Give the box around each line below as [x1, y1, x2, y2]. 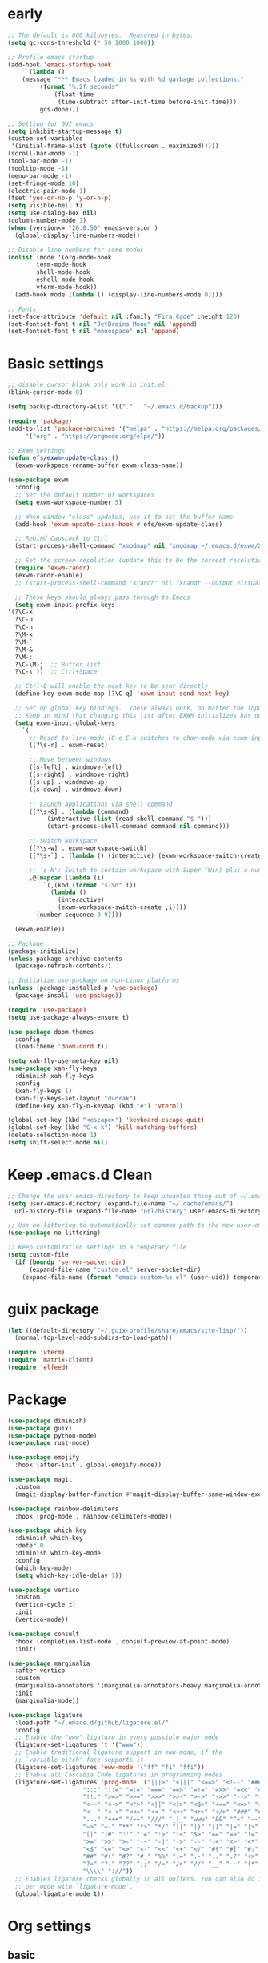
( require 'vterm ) [7, 1349, 66, 1357]
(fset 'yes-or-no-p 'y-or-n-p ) [7, 194, 112, 203]
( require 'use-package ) [7, 1006, 87, 1014]
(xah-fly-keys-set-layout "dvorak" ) [14, 1094, 137, 1102]
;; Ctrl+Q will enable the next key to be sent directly [14, 682, 209, 690]
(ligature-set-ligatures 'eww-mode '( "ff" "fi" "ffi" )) [14, 1763, 205, 1771]
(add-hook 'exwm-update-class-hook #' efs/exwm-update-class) [14, 520, 223, 529]
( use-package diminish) [7, 1417, 87, 1425]
